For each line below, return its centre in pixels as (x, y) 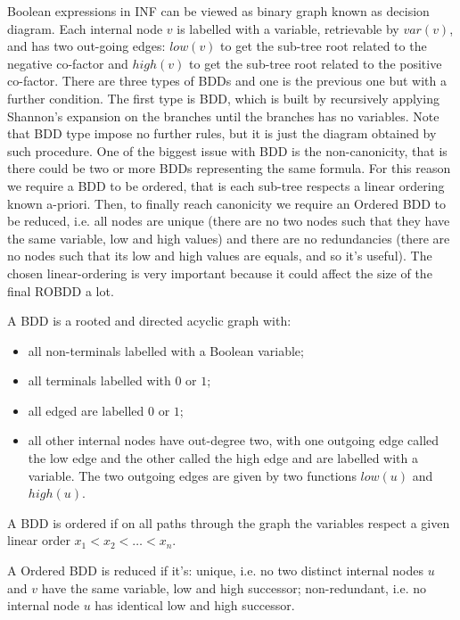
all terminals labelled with (99, 380)
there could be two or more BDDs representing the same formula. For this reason (229, 168)
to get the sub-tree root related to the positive (316, 63)
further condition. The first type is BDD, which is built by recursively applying (223, 98)
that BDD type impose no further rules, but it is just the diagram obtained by (222, 133)
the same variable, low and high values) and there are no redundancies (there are (229, 238)
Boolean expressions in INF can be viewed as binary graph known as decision (218, 11)
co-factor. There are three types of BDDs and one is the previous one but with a (227, 81)
